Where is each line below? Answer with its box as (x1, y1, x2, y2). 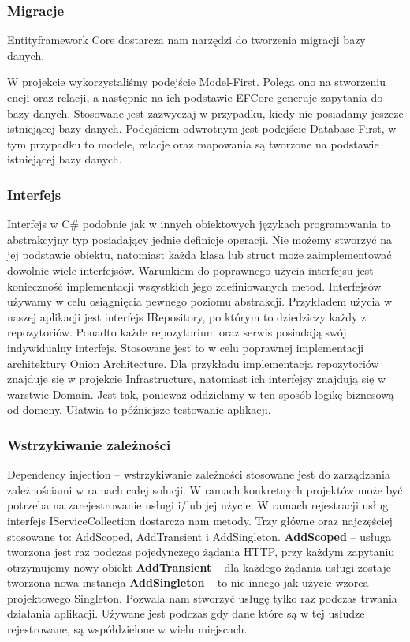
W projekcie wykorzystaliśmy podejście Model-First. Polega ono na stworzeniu (7, 73, 386, 90)
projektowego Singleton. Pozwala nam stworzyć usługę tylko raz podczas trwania (7, 589, 397, 606)
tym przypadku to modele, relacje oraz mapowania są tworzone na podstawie (7, 135, 379, 152)
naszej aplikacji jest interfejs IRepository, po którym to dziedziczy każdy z (7, 308, 367, 325)
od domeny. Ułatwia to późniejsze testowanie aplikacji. (7, 401, 271, 418)
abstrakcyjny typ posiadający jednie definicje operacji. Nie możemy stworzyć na (7, 231, 393, 247)
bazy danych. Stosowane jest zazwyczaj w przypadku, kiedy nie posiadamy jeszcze (7, 104, 404, 121)
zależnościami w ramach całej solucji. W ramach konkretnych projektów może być (7, 481, 403, 497)
